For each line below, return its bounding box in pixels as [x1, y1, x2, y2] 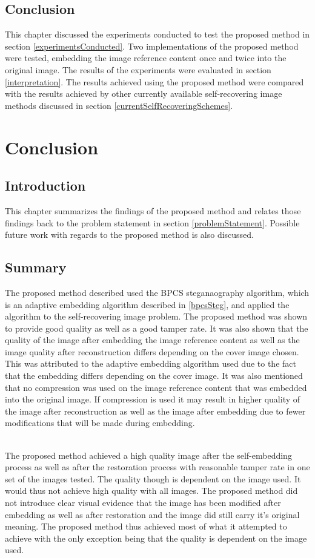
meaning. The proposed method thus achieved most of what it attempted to [5, 520, 287, 533]
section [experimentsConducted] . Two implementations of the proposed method [5, 39, 299, 52]
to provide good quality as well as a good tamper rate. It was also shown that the [5, 321, 308, 334]
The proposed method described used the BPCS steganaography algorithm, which [5, 286, 310, 298]
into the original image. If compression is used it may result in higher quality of [5, 393, 300, 405]
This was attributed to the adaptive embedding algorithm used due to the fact [5, 357, 296, 370]
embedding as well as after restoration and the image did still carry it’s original [5, 508, 300, 520]
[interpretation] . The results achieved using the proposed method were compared [5, 75, 304, 88]
